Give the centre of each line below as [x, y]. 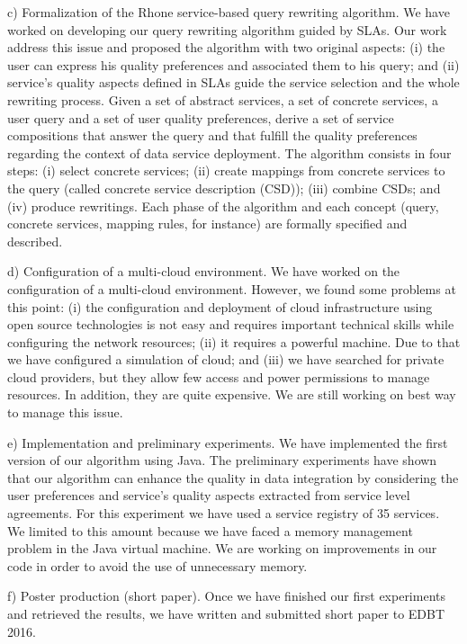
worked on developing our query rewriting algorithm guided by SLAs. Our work [227, 29]
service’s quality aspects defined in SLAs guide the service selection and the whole [233, 82]
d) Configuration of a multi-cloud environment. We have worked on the [204, 271]
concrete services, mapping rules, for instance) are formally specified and [207, 224]
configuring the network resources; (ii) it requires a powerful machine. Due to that [234, 341]
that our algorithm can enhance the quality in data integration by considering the [233, 477]
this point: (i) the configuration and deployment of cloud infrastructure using [220, 306]
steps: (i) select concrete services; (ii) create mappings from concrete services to [226, 170]
